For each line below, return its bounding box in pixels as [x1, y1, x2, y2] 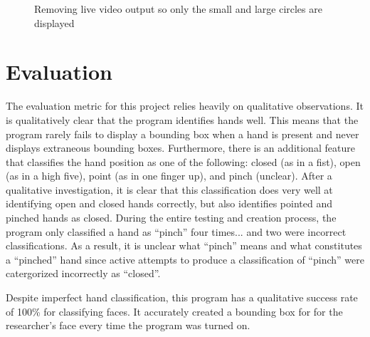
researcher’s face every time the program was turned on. [6, 318, 250, 333]
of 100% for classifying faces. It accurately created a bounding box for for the [6, 304, 343, 318]
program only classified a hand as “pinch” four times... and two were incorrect [6, 224, 347, 239]
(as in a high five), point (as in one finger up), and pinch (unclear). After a [6, 168, 332, 183]
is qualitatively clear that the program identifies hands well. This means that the [6, 112, 359, 127]
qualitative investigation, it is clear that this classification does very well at [6, 182, 333, 197]
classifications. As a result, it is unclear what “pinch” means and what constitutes [6, 238, 362, 253]
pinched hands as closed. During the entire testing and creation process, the [6, 210, 337, 225]
